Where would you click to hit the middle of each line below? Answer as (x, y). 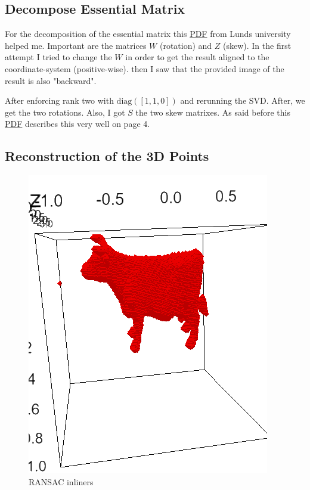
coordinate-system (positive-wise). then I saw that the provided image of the (145, 68)
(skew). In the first (257, 45)
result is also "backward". (51, 80)
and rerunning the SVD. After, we (243, 100)
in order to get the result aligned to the (197, 57)
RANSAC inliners (61, 481)
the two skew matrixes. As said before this (213, 112)
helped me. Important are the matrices (76, 45)
